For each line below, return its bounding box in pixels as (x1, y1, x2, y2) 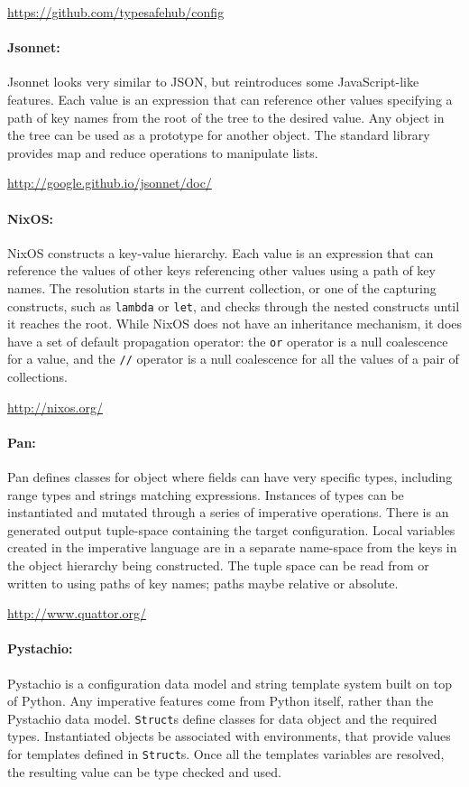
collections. (7, 367, 68, 386)
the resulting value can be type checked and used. (7, 762, 281, 781)
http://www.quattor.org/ (7, 604, 147, 623)
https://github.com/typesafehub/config (7, 3, 225, 21)
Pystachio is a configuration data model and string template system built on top (7, 673, 453, 692)
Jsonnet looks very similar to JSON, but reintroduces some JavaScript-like (7, 72, 419, 91)
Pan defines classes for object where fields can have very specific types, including (7, 468, 453, 486)
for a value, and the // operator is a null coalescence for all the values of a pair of (7, 349, 459, 368)
